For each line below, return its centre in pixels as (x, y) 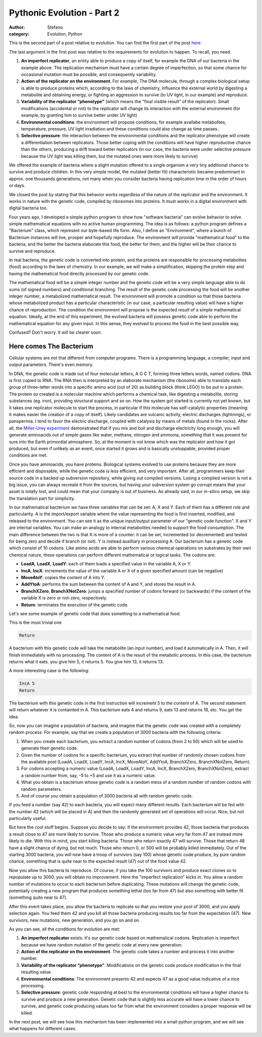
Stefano (55, 27)
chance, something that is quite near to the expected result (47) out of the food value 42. (98, 861)
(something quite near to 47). (38, 897)
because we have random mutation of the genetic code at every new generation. (102, 945)
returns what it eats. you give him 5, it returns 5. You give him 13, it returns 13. (86, 662)
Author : (17, 27)
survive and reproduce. (32, 251)
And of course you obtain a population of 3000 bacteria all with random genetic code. (107, 796)
